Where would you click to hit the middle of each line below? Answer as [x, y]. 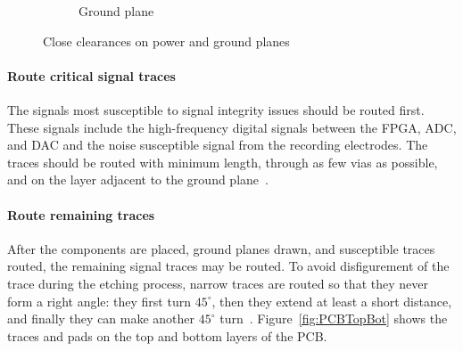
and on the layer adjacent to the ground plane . [138, 180]
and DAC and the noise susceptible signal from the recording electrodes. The [218, 145]
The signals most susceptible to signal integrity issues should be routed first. [216, 109]
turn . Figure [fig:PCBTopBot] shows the [334, 318]
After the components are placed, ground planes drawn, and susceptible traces [221, 248]
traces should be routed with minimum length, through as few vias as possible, [223, 162]
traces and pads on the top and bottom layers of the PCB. [167, 335]
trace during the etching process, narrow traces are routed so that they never [218, 283]
